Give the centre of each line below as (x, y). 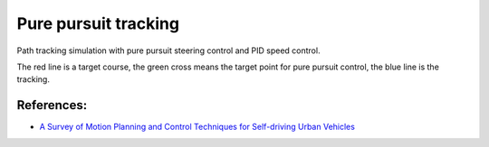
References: (52, 105)
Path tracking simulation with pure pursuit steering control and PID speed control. (168, 51)
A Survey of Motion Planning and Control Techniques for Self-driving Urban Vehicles (197, 127)
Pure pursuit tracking (98, 23)
